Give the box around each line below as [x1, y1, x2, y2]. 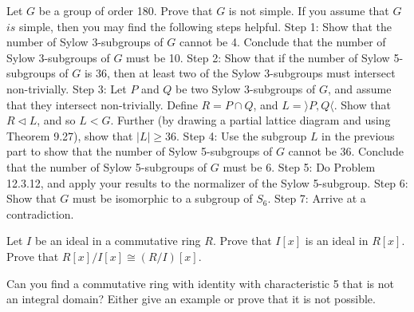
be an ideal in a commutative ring [34, 232, 201, 249]
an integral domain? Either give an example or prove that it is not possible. [6, 290, 376, 307]
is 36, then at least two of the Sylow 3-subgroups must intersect [84, 65, 396, 81]
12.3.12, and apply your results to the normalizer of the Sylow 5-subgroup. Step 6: [6, 174, 408, 191]
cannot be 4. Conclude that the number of [179, 34, 386, 50]
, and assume [327, 80, 392, 97]
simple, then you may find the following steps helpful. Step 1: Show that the [19, 18, 392, 34]
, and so [37, 112, 76, 128]
